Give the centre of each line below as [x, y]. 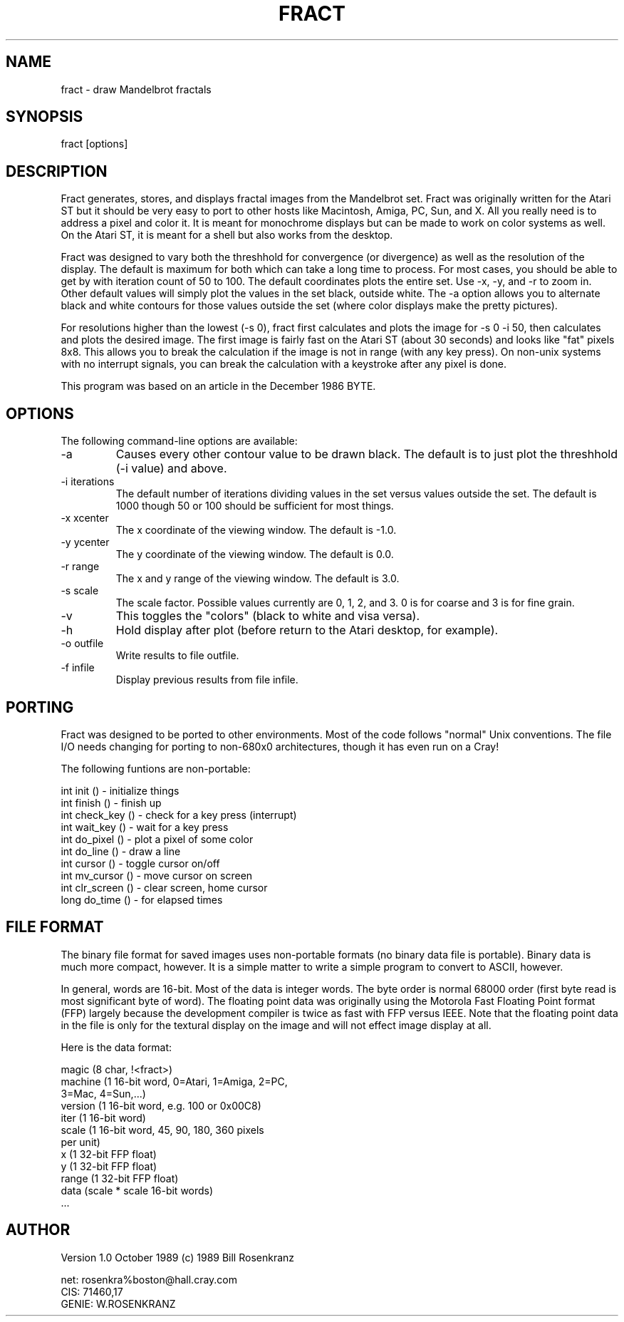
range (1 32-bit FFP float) [120, 1178]
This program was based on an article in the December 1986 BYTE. [218, 386]
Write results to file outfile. [177, 656]
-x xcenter [85, 518]
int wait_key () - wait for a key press [145, 827]
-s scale [80, 591]
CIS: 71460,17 [92, 1291]
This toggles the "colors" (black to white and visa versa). [268, 616]
